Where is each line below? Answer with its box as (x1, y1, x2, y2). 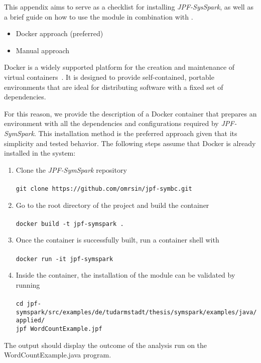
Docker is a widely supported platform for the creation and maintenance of (4, 62, 235, 72)
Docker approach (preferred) (16, 28, 103, 39)
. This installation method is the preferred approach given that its (34, 128, 237, 138)
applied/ (16, 317, 45, 324)
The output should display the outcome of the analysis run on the (4, 339, 207, 350)
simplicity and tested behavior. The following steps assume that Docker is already (4, 138, 256, 148)
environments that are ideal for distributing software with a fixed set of (4, 81, 223, 92)
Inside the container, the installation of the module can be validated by (16, 270, 235, 280)
